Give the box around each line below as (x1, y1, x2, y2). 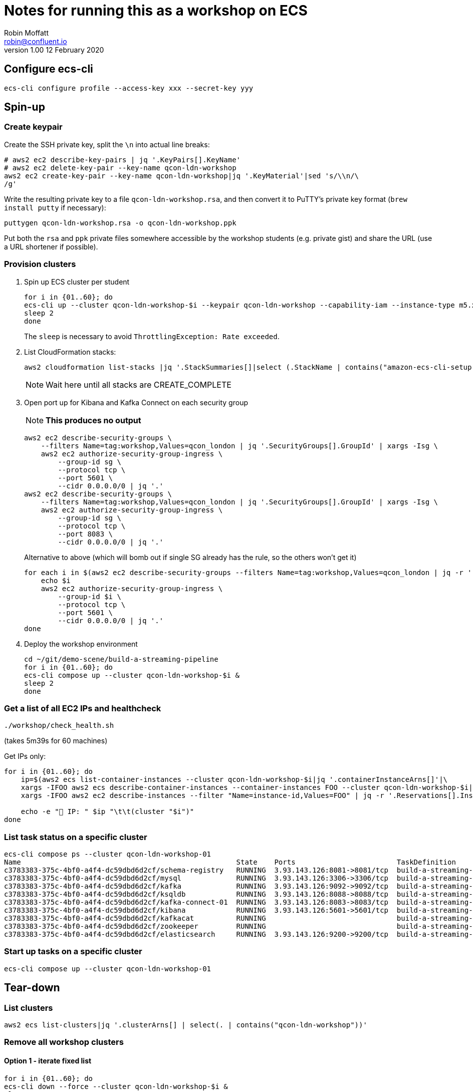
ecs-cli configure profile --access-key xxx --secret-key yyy (4, 84, 254, 92)
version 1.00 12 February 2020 (4, 45, 104, 54)
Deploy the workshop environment (24, 639, 138, 648)
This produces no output (46, 415, 141, 425)
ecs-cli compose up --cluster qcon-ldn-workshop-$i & (24, 671, 240, 679)
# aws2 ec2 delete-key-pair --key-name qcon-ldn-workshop (4, 163, 237, 172)
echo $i (41, 576, 71, 585)
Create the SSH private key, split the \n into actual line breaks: (4, 140, 210, 149)
